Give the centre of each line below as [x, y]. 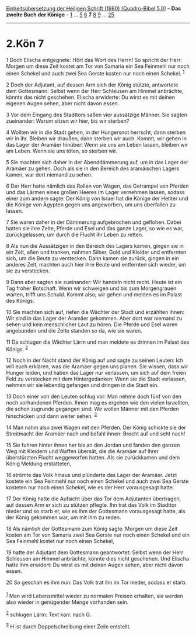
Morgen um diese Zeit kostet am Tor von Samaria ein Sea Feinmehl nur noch [98, 66]
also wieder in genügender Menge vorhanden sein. [67, 602]
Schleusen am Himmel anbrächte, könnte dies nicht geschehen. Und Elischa [98, 558]
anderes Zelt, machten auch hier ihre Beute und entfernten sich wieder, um [96, 264]
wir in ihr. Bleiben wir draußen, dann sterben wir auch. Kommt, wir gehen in [97, 138]
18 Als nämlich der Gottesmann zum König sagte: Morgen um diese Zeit [92, 528]
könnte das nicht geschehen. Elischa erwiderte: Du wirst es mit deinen [91, 97]
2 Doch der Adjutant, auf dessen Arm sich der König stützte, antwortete [92, 85]
